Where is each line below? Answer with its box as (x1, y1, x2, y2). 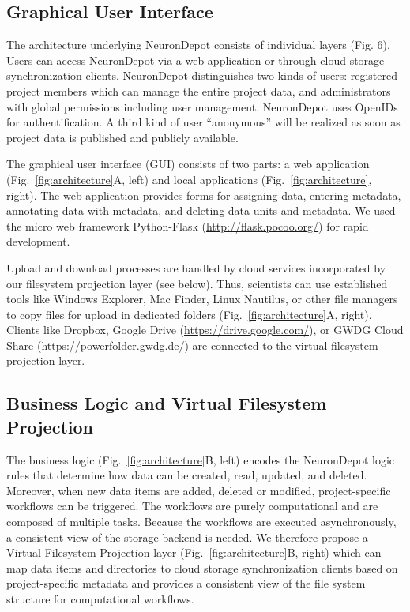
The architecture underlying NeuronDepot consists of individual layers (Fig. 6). (6, 36, 390, 53)
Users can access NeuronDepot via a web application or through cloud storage (6, 51, 385, 68)
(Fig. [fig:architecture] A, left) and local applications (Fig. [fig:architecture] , (6, 171, 372, 187)
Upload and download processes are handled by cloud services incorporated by (6, 259, 386, 276)
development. (6, 233, 70, 250)
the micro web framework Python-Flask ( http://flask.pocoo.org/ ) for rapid (6, 217, 369, 234)
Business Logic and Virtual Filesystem (6, 391, 327, 415)
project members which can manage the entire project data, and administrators (6, 82, 391, 99)
